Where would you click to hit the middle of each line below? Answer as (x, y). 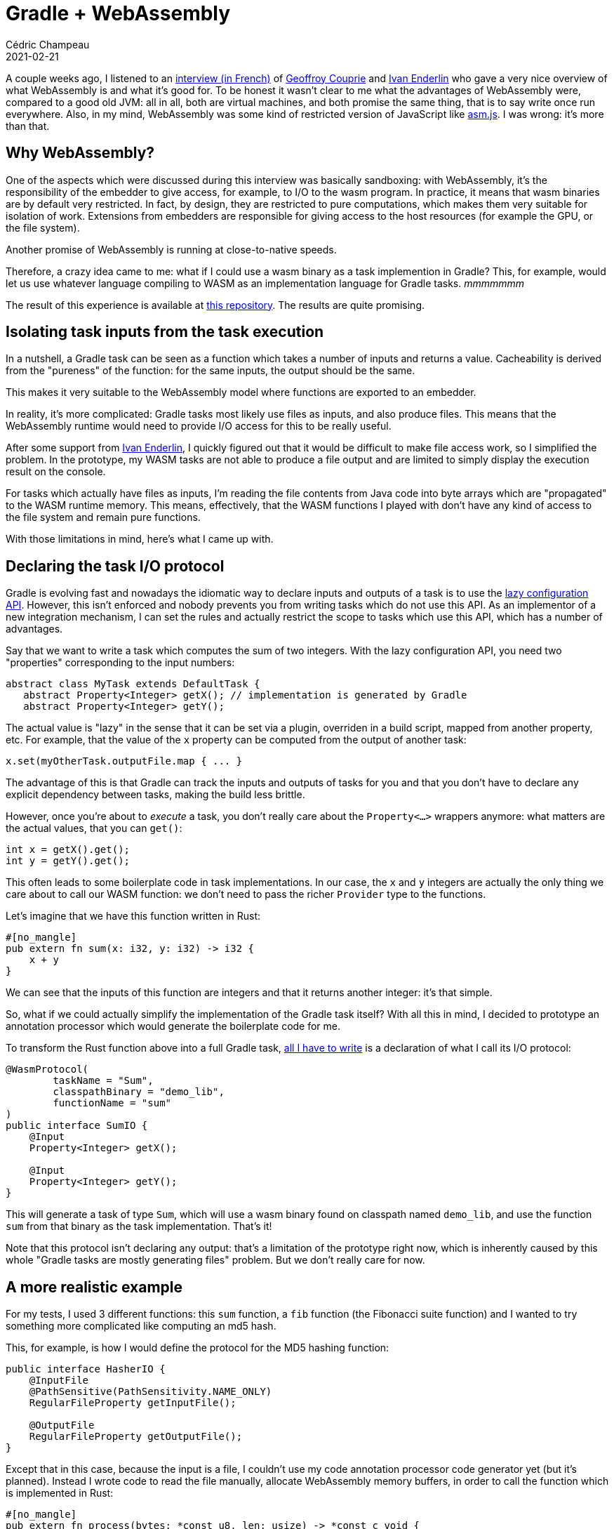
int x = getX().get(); (68, 850)
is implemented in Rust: (60, 1493)
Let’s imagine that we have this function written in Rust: (133, 916)
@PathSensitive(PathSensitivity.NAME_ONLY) (151, 1392)
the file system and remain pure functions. (103, 517)
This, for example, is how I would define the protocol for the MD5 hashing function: (198, 1348)
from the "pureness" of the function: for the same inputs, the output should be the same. (211, 371)
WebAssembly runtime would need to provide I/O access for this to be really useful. (199, 426)
